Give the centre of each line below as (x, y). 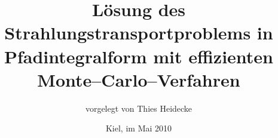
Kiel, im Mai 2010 (139, 128)
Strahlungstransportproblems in (139, 33)
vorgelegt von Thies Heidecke (139, 108)
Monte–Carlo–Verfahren (139, 79)
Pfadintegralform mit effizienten (139, 56)
